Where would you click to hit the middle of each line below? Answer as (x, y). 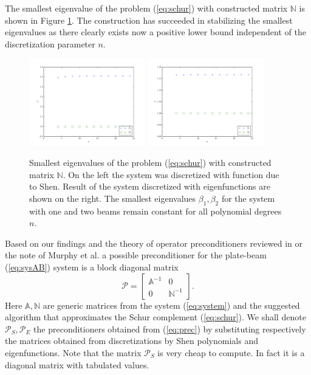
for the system (248, 198)
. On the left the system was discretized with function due (171, 174)
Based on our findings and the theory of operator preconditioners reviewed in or (154, 243)
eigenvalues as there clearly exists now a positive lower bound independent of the (155, 32)
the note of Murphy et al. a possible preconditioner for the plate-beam (136, 255)
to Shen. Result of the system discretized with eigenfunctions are (150, 186)
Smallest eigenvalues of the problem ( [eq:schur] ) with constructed (150, 163)
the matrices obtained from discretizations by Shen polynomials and (132, 341)
